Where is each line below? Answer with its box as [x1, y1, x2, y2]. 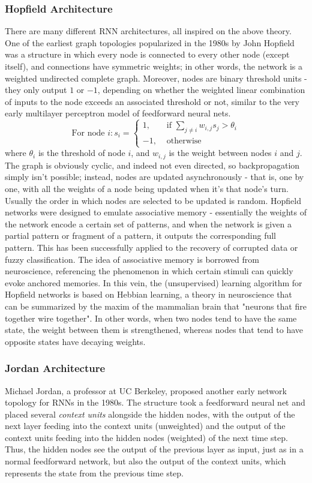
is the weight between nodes [169, 146, 272, 159]
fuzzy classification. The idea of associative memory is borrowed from [5, 253, 260, 265]
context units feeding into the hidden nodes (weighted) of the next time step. [5, 431, 288, 443]
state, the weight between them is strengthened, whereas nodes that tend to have [5, 323, 304, 336]
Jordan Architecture [5, 361, 106, 376]
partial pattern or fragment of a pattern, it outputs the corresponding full [5, 229, 277, 242]
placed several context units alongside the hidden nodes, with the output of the [5, 407, 295, 420]
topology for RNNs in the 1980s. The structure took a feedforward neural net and [5, 396, 305, 409]
